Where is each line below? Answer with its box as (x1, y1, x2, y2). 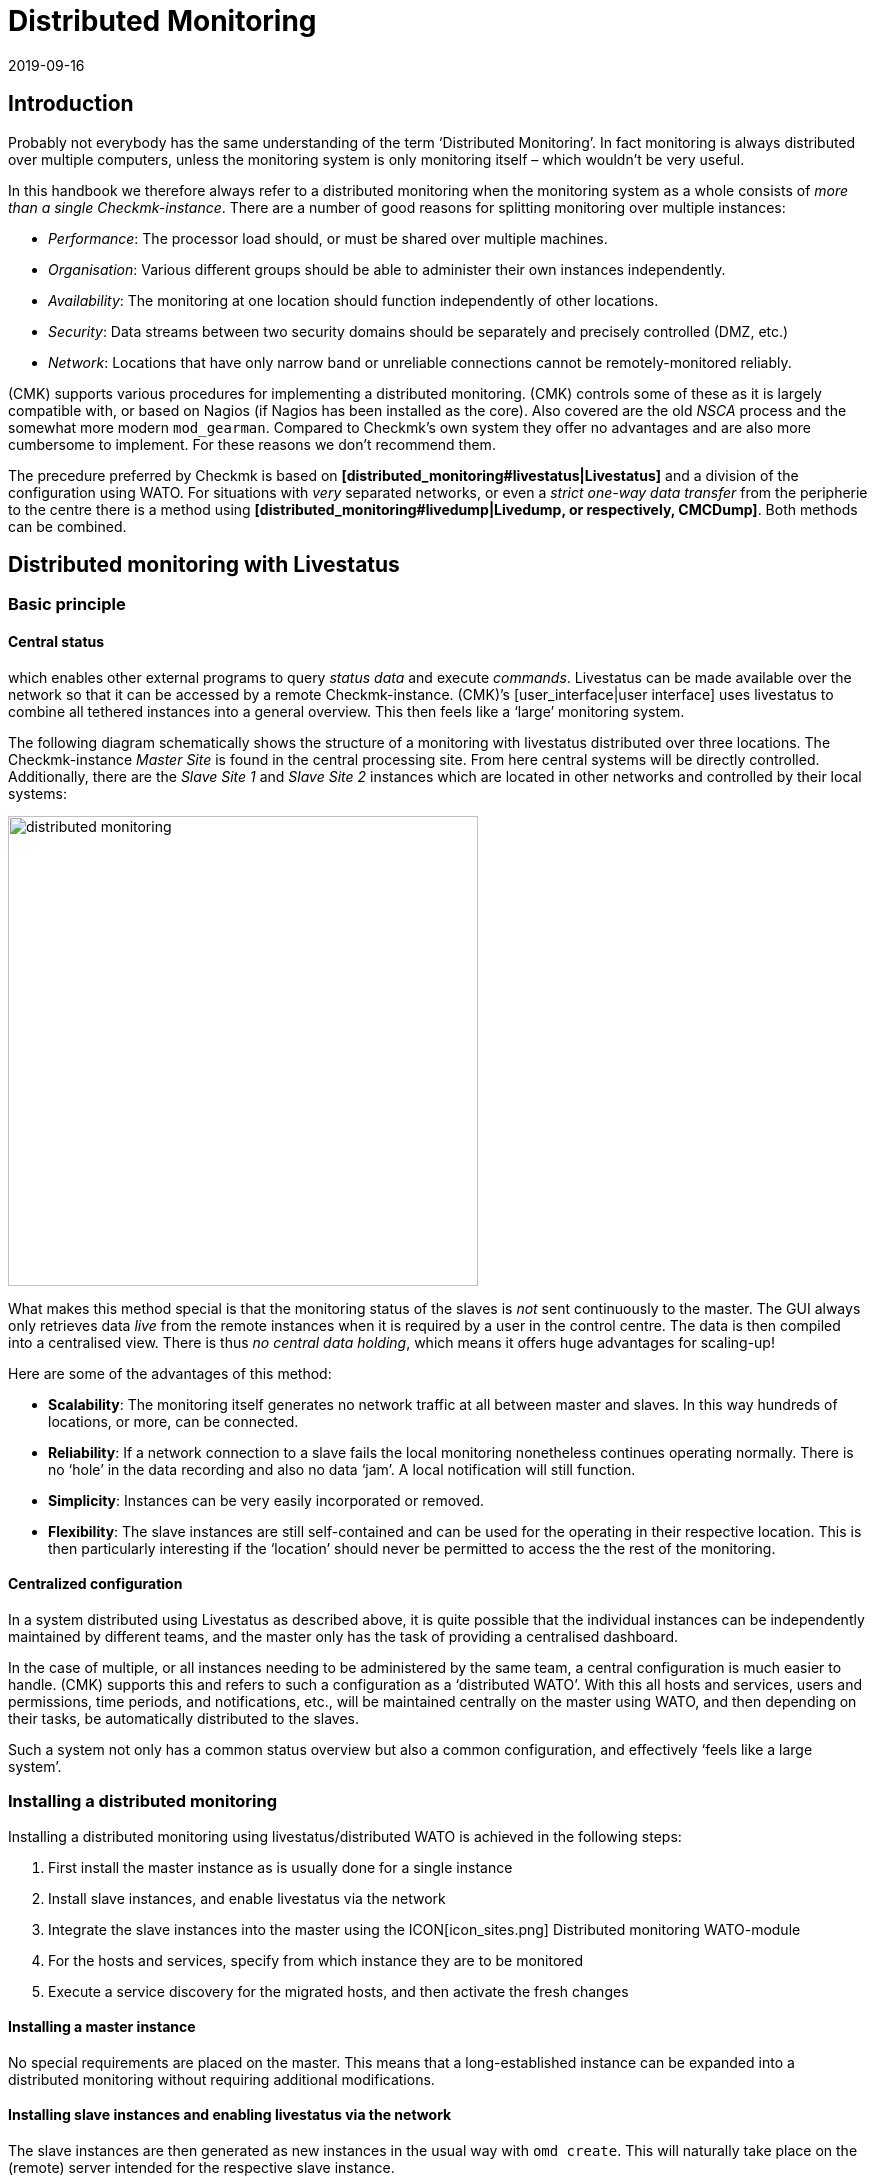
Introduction (8, 91, 134, 117)
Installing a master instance (8, 2018, 196, 2036)
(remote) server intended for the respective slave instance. (8, 2159, 395, 2177)
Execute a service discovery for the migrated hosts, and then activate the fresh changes (48, 1982, 629, 2000)
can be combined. (8, 517, 127, 535)
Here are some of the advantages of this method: (8, 1364, 332, 1382)
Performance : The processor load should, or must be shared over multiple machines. (48, 229, 608, 247)
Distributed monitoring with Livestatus (8, 552, 400, 578)
